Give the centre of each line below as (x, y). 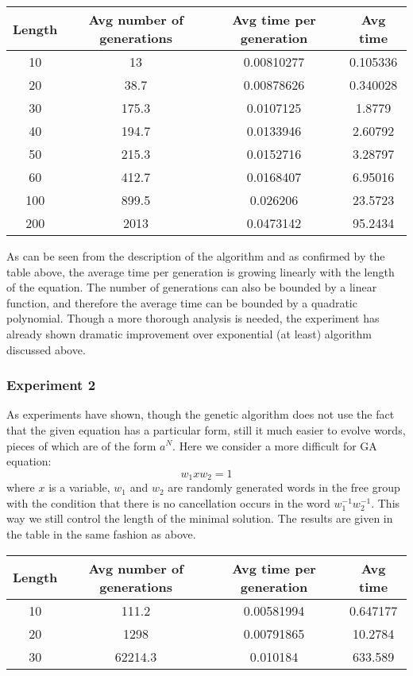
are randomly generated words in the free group (284, 487)
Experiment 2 (51, 385)
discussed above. (46, 349)
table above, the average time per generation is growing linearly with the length (201, 271)
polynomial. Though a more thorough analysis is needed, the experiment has (193, 318)
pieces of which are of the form (81, 445)
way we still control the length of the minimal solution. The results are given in (200, 518)
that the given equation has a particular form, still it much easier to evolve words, (206, 429)
